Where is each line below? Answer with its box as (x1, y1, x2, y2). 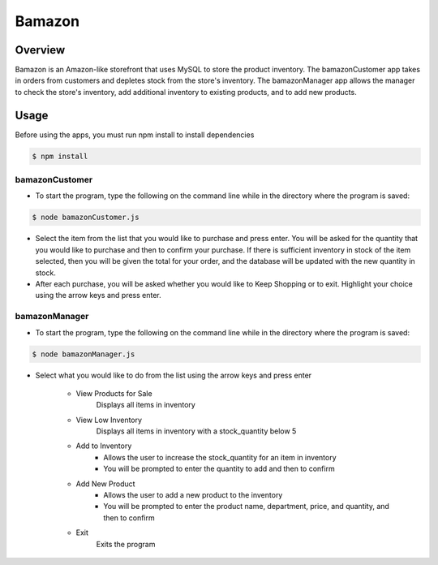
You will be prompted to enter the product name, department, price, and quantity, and (103, 502, 389, 511)
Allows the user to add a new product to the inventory (103, 490, 283, 500)
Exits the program (96, 539, 156, 549)
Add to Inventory (75, 441, 132, 451)
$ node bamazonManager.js (32, 349, 135, 359)
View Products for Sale (75, 388, 153, 398)
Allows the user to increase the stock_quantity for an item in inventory (103, 452, 337, 462)
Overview (15, 43, 66, 57)
